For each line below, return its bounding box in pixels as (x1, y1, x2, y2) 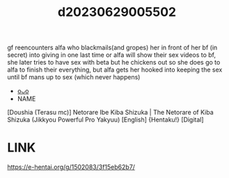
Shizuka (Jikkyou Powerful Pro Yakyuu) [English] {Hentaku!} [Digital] (7, 115, 204, 124)
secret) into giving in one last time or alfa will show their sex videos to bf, (7, 51, 216, 59)
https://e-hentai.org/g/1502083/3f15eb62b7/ (7, 163, 136, 171)
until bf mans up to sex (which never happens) (7, 73, 141, 81)
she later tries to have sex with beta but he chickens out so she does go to (7, 58, 221, 67)
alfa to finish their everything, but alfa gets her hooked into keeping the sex (7, 65, 223, 74)
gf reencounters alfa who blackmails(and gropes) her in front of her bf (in (7, 43, 218, 52)
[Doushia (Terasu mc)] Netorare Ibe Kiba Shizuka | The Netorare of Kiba (7, 108, 214, 117)
